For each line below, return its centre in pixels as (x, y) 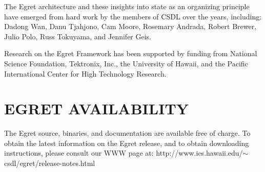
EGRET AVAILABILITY (97, 108)
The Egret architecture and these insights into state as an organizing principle (127, 6)
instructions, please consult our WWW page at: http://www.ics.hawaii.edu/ (124, 153)
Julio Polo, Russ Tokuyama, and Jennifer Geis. (78, 36)
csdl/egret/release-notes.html (50, 163)
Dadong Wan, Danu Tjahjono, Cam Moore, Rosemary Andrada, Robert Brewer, (130, 26)
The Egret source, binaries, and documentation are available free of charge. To (127, 133)
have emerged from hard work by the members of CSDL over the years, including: (133, 16)
